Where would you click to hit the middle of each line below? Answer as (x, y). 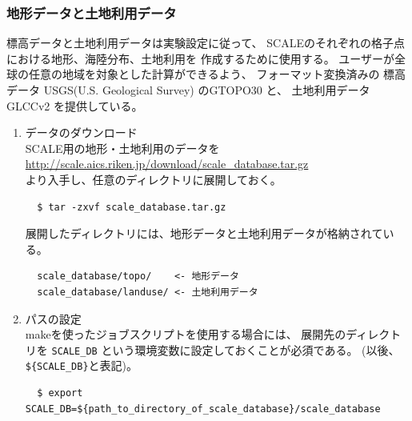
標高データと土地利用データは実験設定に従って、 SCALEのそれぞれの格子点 (206, 43)
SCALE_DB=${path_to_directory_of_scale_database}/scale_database (203, 409)
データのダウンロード (81, 132)
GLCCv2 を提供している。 (75, 105)
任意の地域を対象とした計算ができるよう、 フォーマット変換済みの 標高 (217, 74)
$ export (60, 393)
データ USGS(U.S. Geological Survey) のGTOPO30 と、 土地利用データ (188, 90)
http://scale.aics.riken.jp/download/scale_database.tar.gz (167, 164)
